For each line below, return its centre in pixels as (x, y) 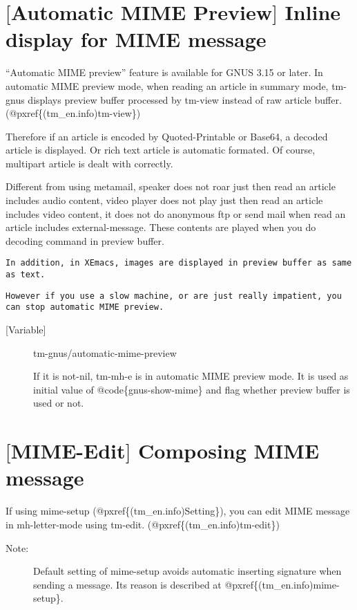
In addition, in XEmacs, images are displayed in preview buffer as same (179, 263)
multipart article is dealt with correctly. (89, 163)
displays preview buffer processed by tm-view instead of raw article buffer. (185, 99)
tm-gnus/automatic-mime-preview (105, 352)
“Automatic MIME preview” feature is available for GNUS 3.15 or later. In (164, 72)
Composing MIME (229, 451)
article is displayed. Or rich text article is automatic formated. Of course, (161, 150)
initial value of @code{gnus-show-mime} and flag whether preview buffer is (192, 389)
